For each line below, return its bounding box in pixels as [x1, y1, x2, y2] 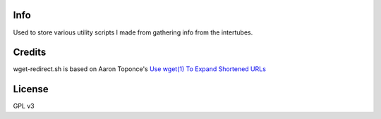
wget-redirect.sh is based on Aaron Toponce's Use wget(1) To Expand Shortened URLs [13, 65, 266, 73]
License [13, 83, 49, 95]
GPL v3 [13, 102, 35, 111]
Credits [13, 46, 47, 58]
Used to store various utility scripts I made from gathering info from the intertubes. [13, 28, 253, 37]
